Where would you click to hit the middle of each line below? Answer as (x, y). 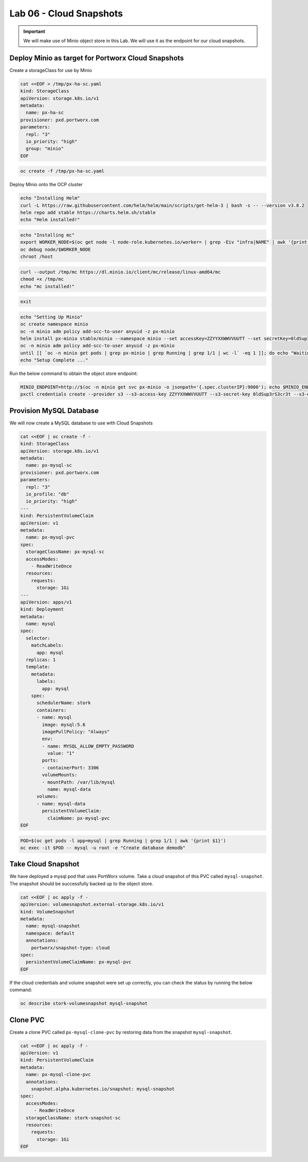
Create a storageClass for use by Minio (51, 70)
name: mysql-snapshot (53, 926)
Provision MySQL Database (54, 411)
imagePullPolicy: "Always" (76, 731)
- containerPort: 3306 (71, 767)
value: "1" (61, 753)
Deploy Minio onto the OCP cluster (46, 185)
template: (38, 667)
